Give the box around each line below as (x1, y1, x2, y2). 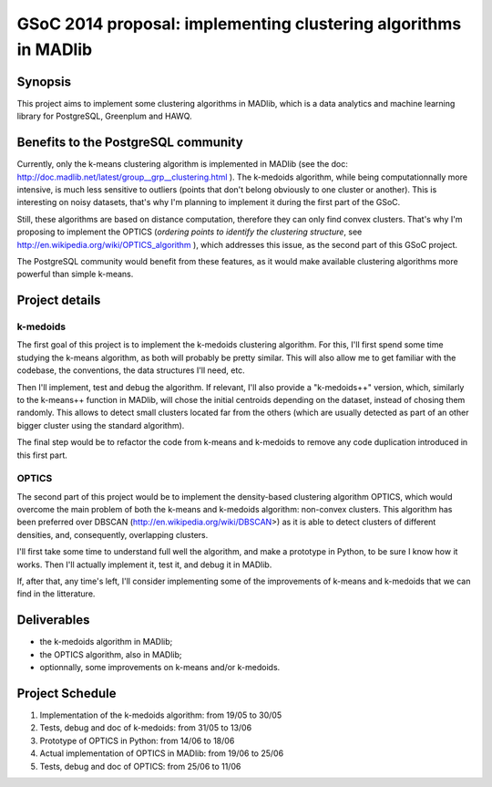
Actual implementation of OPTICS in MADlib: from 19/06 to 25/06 (39, 748, 284, 759)
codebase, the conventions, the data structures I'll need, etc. (16, 365, 245, 376)
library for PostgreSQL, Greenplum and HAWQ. (16, 110, 192, 122)
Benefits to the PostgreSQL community (16, 135, 243, 150)
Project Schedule (16, 685, 117, 701)
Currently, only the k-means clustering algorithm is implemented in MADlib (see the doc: (16, 159, 348, 170)
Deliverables (16, 612, 90, 628)
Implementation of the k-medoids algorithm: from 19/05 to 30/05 (39, 709, 282, 720)
